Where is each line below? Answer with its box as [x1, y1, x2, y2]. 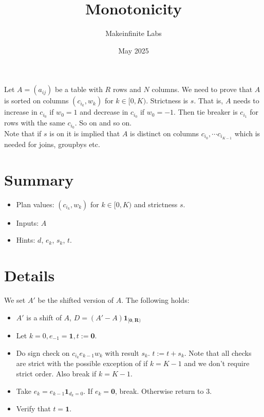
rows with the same [4, 117, 65, 128]
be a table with [54, 84, 103, 95]
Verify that [16, 403, 51, 414]
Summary [4, 169, 74, 190]
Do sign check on [16, 347, 70, 358]
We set [4, 294, 26, 305]
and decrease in [80, 106, 128, 117]
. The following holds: [121, 294, 190, 305]
